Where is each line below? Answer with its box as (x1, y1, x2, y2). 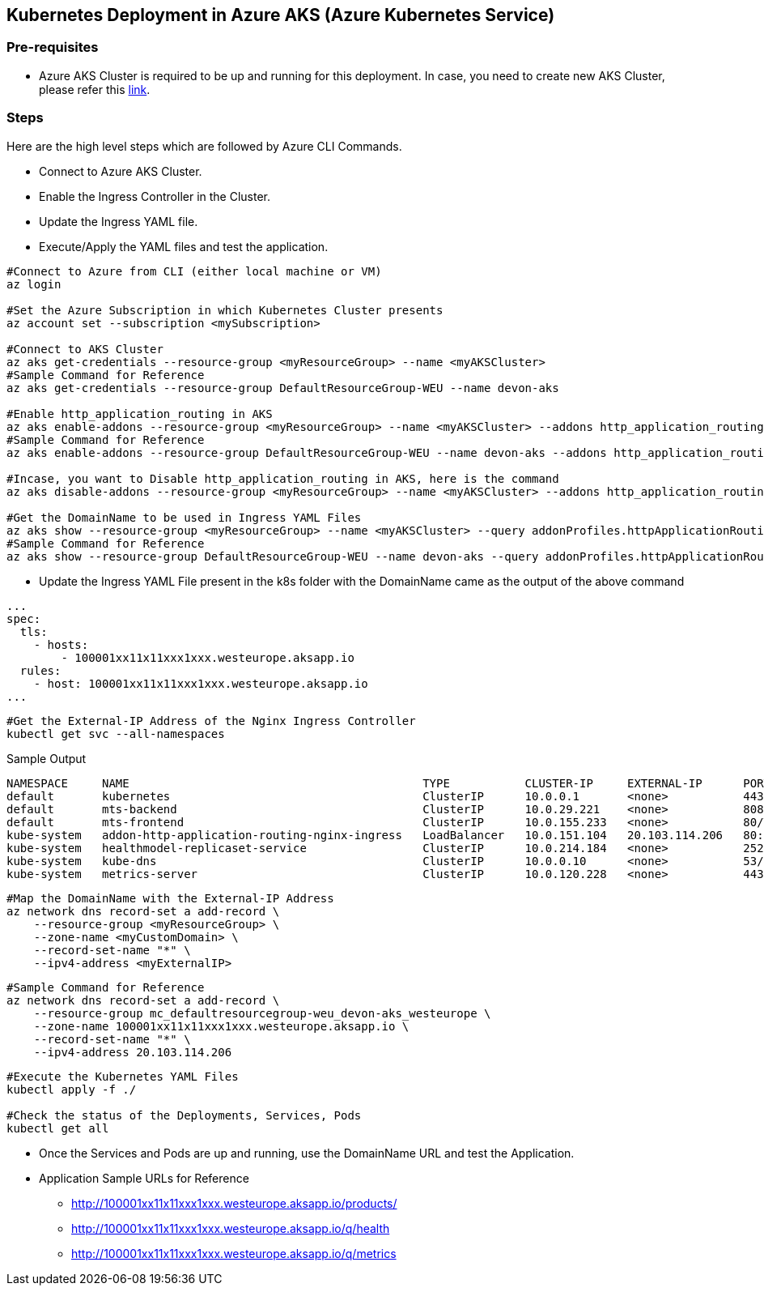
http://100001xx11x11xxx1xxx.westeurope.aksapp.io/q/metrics (71, 1246, 397, 1260)
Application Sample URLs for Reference (39, 1170, 249, 1185)
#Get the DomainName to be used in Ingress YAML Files (6, 510, 362, 524)
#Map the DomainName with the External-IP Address (6, 891, 334, 905)
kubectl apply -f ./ (6, 1082, 137, 1096)
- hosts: (33, 637, 89, 651)
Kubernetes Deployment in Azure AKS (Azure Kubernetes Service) (6, 5, 555, 25)
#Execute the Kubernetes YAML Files (6, 1069, 239, 1083)
